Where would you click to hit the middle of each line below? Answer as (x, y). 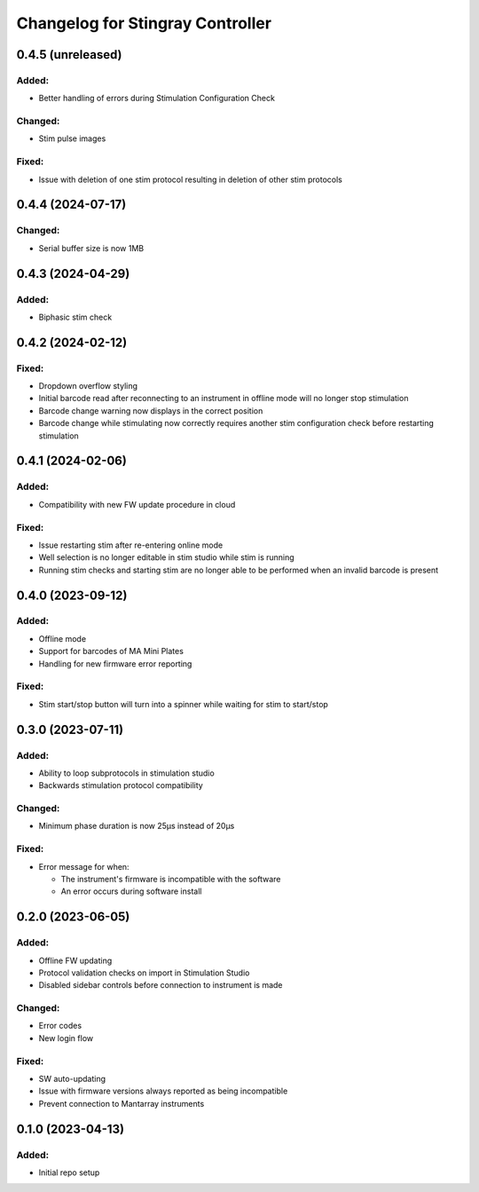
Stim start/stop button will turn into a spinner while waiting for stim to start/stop (183, 704)
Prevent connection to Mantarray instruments (122, 1103)
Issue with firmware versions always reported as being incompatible (163, 1091)
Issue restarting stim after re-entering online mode (131, 545)
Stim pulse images (72, 138)
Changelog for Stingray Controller (144, 23)
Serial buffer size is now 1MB (91, 248)
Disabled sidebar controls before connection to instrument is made (161, 985)
